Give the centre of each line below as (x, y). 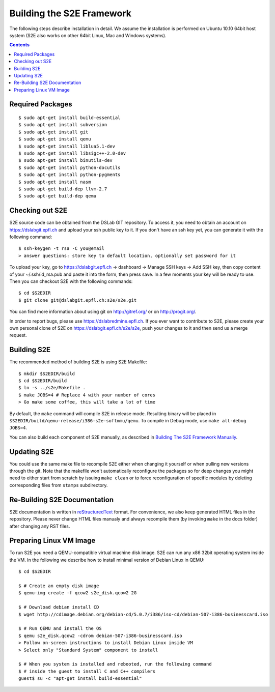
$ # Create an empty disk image (59, 586)
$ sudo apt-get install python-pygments (70, 175)
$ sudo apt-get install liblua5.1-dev (67, 146)
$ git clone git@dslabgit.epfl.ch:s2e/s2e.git (78, 300)
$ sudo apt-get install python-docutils (70, 167)
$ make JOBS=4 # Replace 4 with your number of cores (87, 395)
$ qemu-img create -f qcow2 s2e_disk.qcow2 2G (78, 593)
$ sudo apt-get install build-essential (70, 118)
